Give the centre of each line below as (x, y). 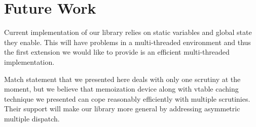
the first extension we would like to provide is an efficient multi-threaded (117, 52)
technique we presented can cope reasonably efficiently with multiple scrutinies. (127, 98)
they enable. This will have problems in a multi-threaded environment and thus (127, 42)
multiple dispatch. (32, 118)
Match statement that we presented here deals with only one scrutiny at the (122, 79)
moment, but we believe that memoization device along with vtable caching (121, 89)
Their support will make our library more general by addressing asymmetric (122, 109)
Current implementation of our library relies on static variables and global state (128, 32)
